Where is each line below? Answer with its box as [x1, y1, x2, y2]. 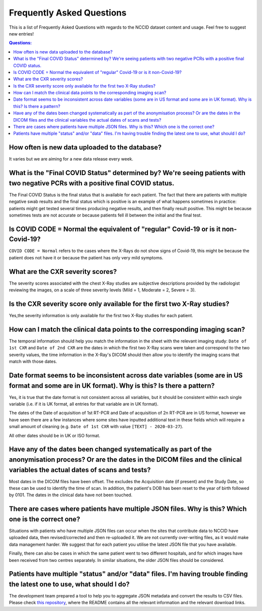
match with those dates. [9, 359, 57, 364]
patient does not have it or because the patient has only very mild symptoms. [9, 254, 164, 260]
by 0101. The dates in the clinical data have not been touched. [9, 492, 133, 498]
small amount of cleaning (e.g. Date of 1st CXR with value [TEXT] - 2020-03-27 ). [9, 424, 183, 430]
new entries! [9, 31, 34, 36]
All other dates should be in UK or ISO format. [9, 432, 100, 438]
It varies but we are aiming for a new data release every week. [9, 156, 133, 162]
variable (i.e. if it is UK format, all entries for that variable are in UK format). [9, 401, 159, 407]
